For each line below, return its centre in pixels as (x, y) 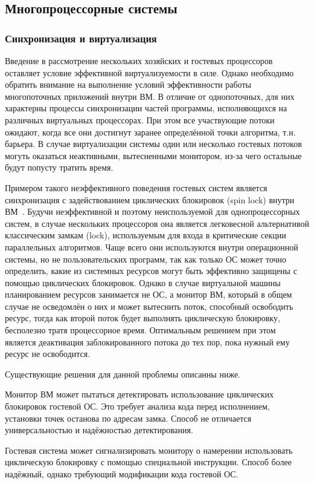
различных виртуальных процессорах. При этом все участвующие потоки (140, 119)
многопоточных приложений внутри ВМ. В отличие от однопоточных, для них (150, 96)
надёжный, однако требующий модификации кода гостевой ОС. (122, 474)
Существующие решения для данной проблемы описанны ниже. (123, 374)
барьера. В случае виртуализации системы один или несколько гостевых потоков (153, 144)
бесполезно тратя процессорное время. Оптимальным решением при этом (140, 330)
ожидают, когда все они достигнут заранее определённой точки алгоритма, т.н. (150, 132)
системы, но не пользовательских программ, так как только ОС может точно (146, 259)
